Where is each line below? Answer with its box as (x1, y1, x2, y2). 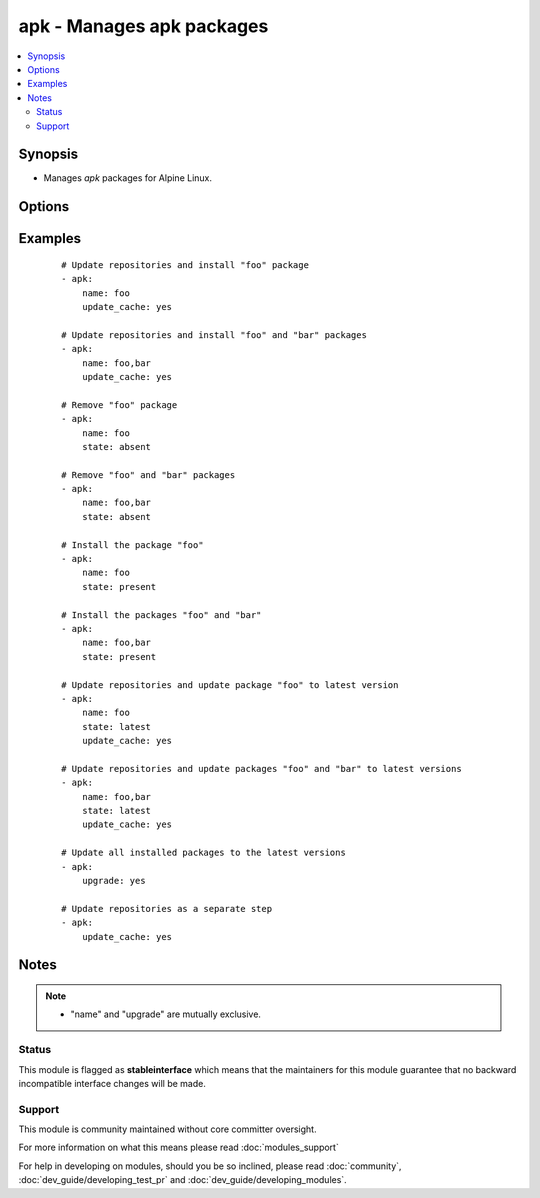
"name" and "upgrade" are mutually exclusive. (70, 1008, 262, 1020)
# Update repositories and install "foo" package (61, 259, 310, 270)
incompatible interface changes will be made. (18, 1077, 207, 1089)
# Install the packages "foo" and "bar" (61, 609, 262, 620)
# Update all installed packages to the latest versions (61, 847, 347, 859)
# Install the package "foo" (61, 539, 204, 550)
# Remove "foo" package (61, 399, 178, 410)
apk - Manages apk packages (18, 15, 269, 37)
